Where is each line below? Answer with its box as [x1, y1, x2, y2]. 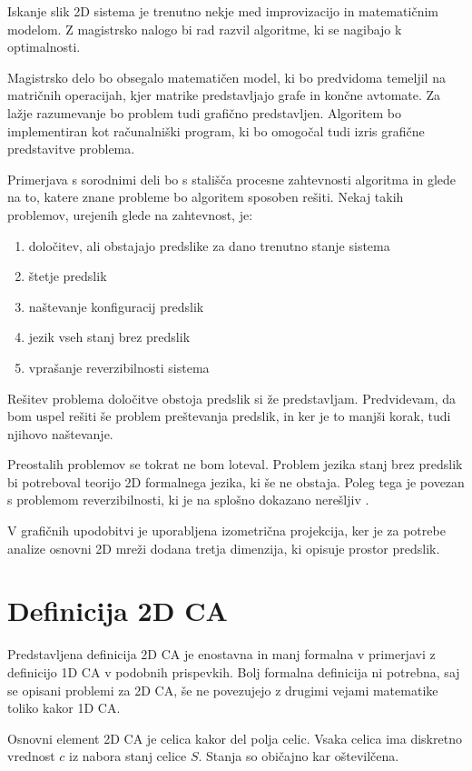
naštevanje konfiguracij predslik [28, 296, 204, 315]
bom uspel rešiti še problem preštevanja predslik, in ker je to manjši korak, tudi [7, 406, 451, 426]
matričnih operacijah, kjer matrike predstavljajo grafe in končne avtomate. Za [7, 85, 441, 105]
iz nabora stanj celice [69, 746, 187, 766]
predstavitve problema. [7, 139, 135, 158]
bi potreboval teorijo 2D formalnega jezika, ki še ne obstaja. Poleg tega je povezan [7, 472, 465, 491]
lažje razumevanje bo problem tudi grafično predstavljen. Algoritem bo [7, 103, 401, 122]
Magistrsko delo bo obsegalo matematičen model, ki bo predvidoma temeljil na [7, 67, 446, 86]
